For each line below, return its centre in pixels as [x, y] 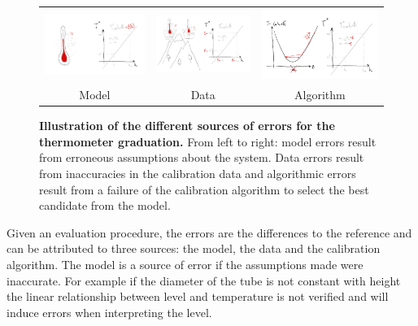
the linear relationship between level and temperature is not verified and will [198, 296]
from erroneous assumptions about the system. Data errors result [202, 157]
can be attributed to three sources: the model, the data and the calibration [194, 248]
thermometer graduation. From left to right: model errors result [208, 141]
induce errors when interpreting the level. [109, 312]
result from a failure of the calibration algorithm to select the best [204, 189]
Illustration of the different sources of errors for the [187, 126]
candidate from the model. [105, 205]
